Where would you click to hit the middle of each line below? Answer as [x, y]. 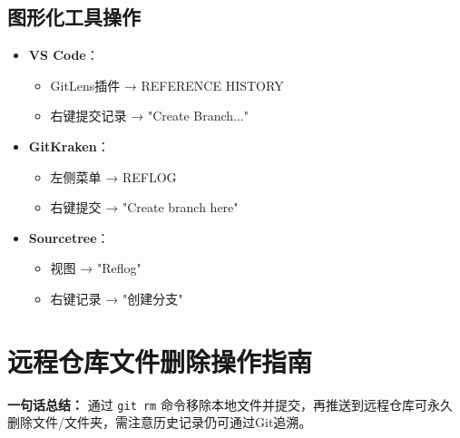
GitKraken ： [69, 146]
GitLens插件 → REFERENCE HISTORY [167, 85]
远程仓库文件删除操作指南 [160, 360]
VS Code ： [64, 55]
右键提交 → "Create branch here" [144, 207]
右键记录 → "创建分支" [117, 298]
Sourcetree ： [69, 237]
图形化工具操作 [74, 17]
